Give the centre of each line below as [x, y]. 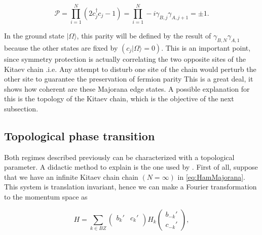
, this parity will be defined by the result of [144, 36]
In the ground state [34, 36]
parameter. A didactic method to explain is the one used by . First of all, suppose [131, 167]
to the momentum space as [46, 197]
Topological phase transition [80, 135]
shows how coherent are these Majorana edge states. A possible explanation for [127, 88]
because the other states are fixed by [61, 47]
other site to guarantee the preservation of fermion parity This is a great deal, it [129, 79]
